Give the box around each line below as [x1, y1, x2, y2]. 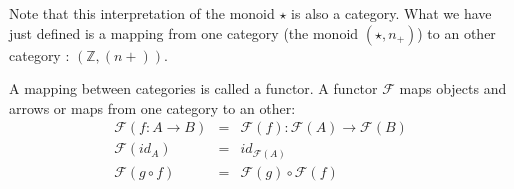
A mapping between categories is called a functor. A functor [9, 78, 378, 99]
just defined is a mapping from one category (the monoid [9, 22, 359, 43]
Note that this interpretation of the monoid [9, 3, 275, 23]
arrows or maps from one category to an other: [9, 97, 296, 118]
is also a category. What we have [291, 3, 492, 23]
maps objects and [399, 78, 507, 99]
